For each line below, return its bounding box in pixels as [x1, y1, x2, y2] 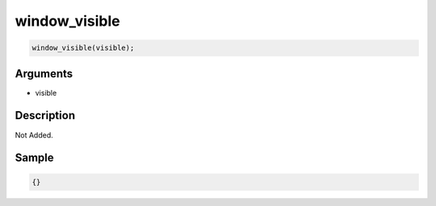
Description [15, 109, 76, 122]
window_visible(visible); [31, 43, 135, 52]
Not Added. [15, 130, 54, 140]
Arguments [15, 67, 73, 80]
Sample [15, 151, 54, 165]
